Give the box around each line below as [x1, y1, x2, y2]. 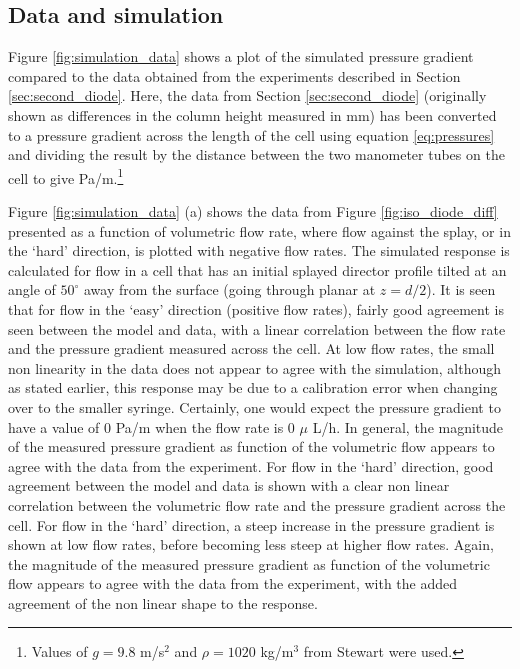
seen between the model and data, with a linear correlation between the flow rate [8, 318, 506, 339]
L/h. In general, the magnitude [312, 416, 504, 437]
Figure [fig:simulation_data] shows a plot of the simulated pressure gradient [8, 46, 474, 67]
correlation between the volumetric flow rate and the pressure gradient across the [8, 494, 506, 515]
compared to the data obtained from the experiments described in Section [8, 65, 461, 86]
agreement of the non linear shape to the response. [8, 592, 318, 613]
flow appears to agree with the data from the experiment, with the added [8, 573, 458, 594]
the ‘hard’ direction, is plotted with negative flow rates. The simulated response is [8, 240, 510, 261]
